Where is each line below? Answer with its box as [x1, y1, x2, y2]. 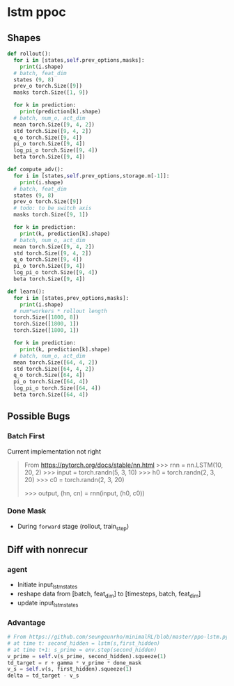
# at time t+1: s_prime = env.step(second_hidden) [7, 646, 157, 653]
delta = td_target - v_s [7, 672, 79, 679]
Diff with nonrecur [7, 544, 88, 556]
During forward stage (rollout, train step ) [17, 522, 130, 532]
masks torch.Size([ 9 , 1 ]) [13, 212, 89, 218]
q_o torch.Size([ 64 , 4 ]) [13, 372, 86, 379]
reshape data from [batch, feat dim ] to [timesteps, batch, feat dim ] [17, 589, 201, 599]
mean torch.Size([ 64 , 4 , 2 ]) [13, 359, 98, 366]
